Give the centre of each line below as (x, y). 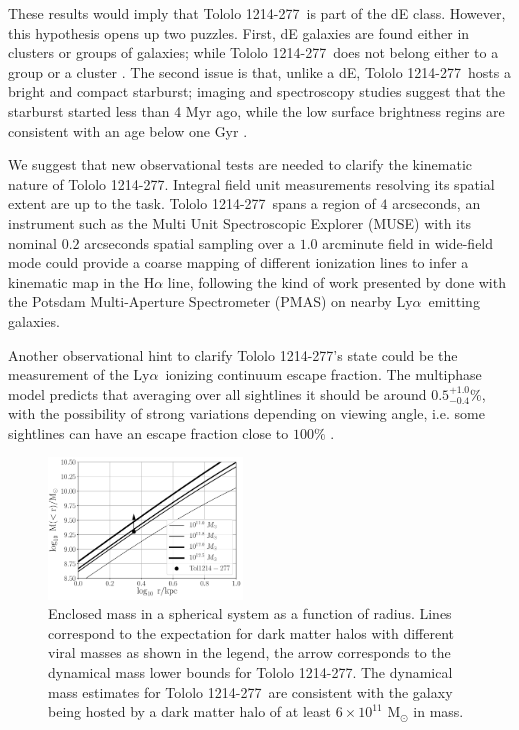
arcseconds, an (436, 203)
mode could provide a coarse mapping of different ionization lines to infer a (238, 262)
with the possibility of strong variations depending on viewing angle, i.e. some (246, 413)
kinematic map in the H (81, 281)
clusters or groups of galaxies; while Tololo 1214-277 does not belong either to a (253, 52)
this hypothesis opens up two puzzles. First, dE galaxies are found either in (239, 32)
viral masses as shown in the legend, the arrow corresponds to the (249, 652)
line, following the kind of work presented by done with (336, 281)
